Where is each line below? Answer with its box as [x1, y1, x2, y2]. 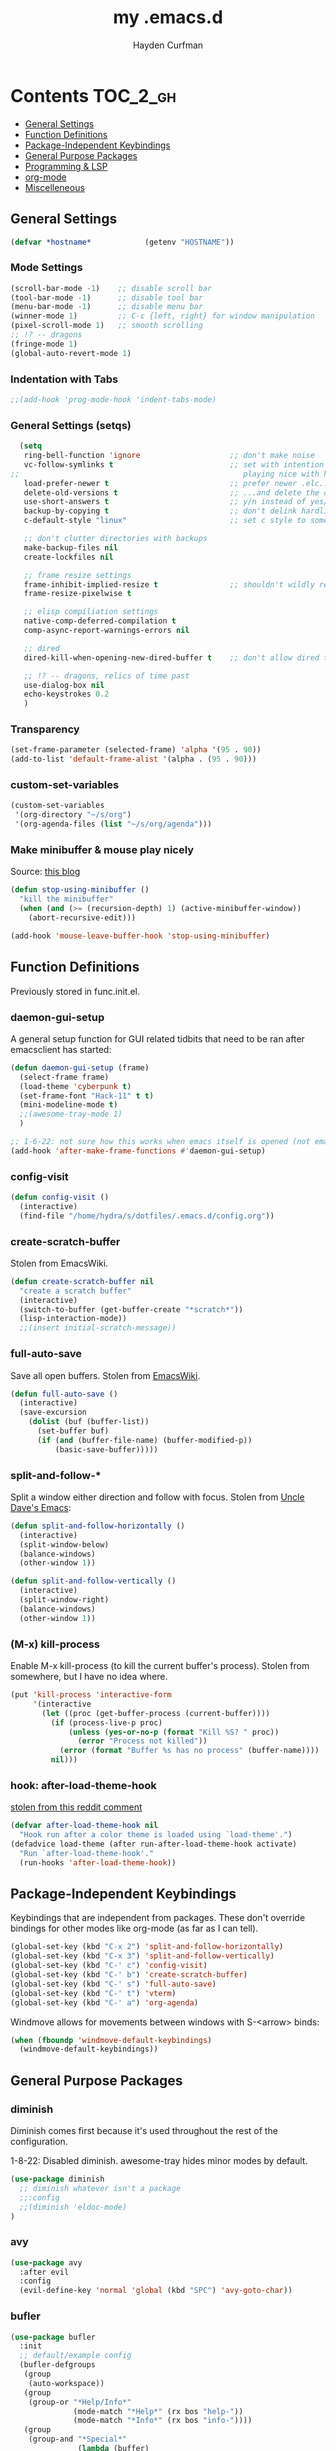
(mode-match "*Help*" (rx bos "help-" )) [73, 2406, 244, 2416]
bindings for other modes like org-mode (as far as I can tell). [10, 1922, 259, 1935]
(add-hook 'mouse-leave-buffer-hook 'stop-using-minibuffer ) [10, 931, 271, 941]
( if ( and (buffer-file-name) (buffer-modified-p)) [36, 1435, 253, 1445]
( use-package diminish [10, 2174, 105, 2185]
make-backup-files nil [23, 542, 118, 553]
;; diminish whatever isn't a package [19, 2183, 182, 2193]
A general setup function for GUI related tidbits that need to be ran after [10, 1032, 305, 1045]
